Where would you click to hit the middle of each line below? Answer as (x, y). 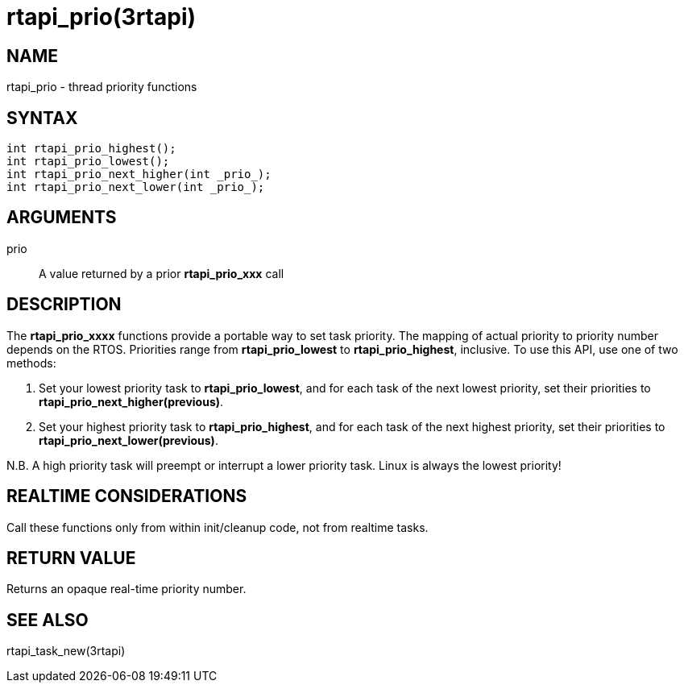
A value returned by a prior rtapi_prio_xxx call (162, 273)
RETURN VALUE (71, 558)
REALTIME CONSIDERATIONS (127, 496)
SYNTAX (42, 118)
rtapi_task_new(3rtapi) (66, 651)
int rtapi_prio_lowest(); (88, 162)
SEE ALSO (48, 620)
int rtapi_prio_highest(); (91, 149)
